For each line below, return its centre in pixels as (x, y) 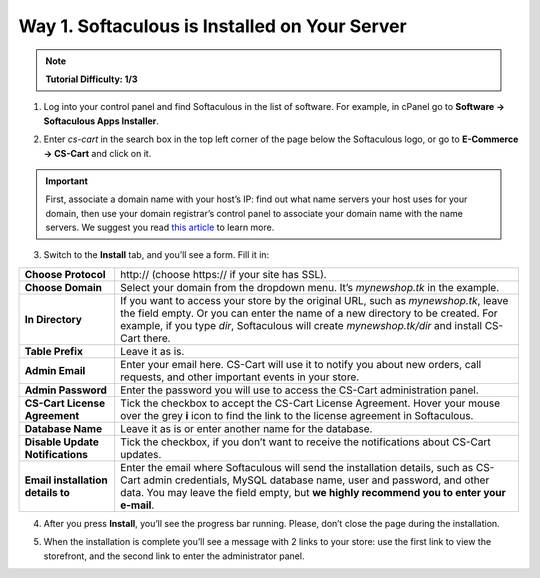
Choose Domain (63, 287)
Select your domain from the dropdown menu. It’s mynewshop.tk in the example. (310, 287)
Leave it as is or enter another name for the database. (246, 428)
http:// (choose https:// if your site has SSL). (223, 274)
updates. (141, 454)
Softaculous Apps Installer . (101, 121)
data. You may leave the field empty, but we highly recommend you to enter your (313, 492)
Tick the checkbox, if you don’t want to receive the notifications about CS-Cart (305, 442)
